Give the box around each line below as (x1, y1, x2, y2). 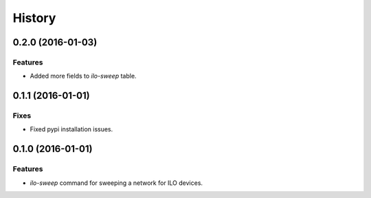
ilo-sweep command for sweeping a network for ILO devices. (30, 179, 203, 187)
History (12, 10, 56, 25)
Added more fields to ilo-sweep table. (30, 72, 137, 80)
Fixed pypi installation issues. (30, 125, 113, 133)
